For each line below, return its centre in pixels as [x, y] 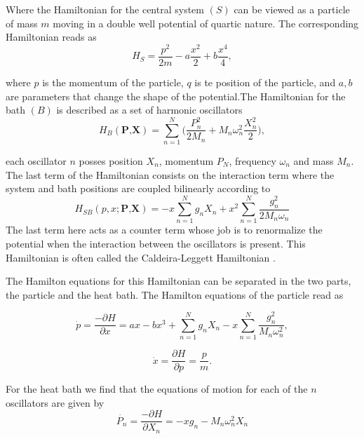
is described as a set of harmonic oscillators [149, 110]
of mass [22, 23]
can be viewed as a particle [292, 9]
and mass [314, 161]
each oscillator [36, 161]
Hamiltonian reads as [51, 37]
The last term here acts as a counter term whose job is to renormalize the [164, 230]
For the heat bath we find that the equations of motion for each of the [157, 389]
